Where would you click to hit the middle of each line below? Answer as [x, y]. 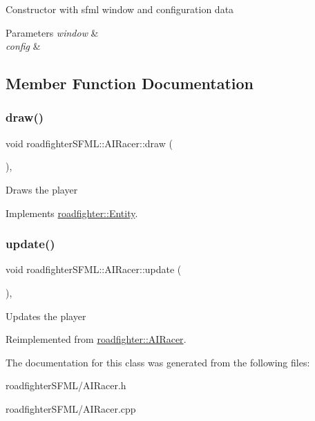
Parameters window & [52, 32]
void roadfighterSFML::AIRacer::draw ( [89, 143]
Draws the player [42, 189]
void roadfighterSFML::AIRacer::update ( [94, 269]
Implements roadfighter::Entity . [72, 213]
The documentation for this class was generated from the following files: [158, 362]
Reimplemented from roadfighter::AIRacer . [96, 339]
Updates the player [46, 316]
